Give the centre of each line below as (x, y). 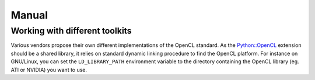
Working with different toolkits (71, 31)
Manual (29, 15)
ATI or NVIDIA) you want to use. (49, 70)
